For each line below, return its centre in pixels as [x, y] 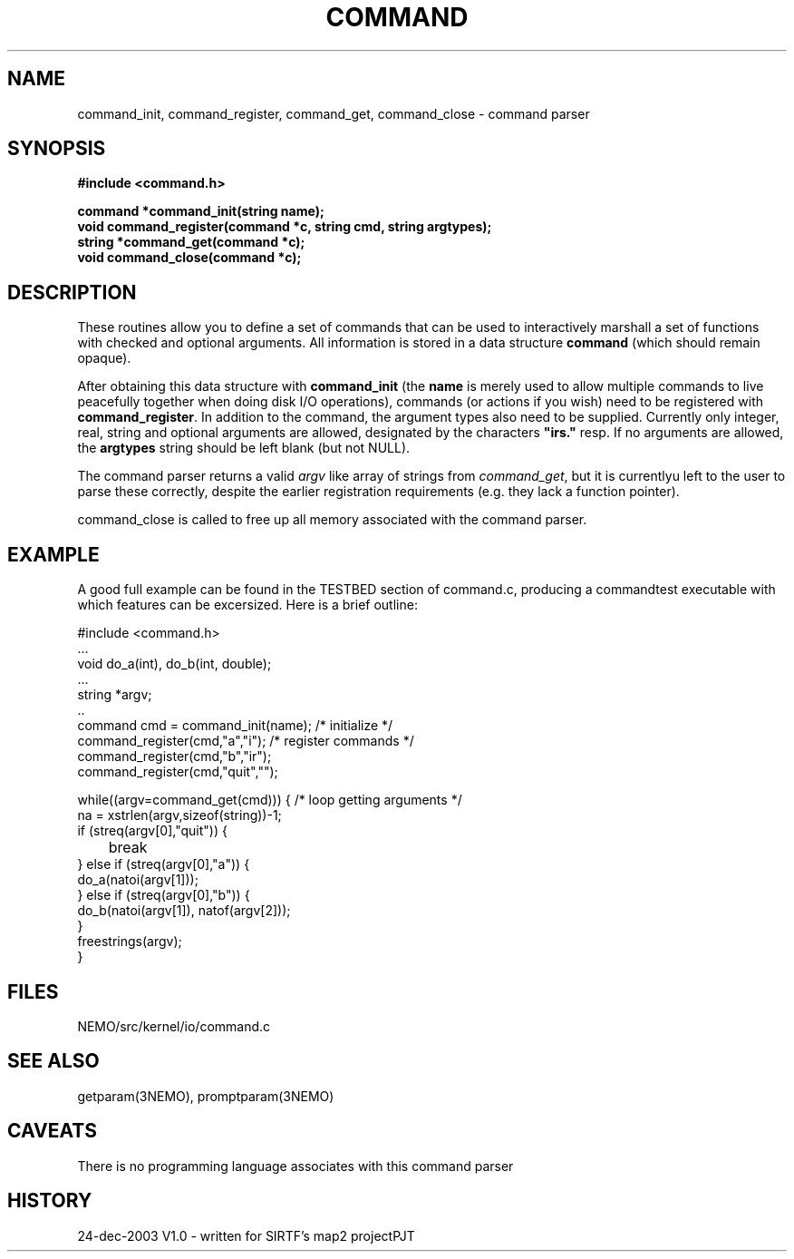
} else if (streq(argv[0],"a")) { [164, 864]
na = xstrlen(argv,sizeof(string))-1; [179, 815]
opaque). [104, 358]
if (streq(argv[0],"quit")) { [152, 831]
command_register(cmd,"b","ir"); [174, 756]
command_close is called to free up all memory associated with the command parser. [332, 520]
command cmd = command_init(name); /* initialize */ [235, 726]
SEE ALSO [53, 1061]
